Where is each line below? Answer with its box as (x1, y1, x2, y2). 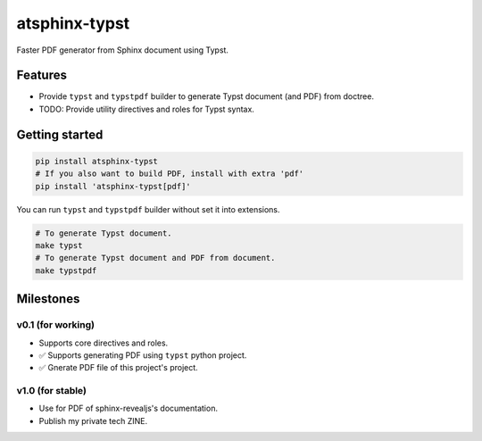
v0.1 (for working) (16, 319, 96, 331)
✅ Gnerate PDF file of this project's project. (38, 362, 198, 373)
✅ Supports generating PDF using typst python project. (38, 349, 247, 361)
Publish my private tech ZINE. (38, 415, 147, 426)
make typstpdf (35, 265, 97, 276)
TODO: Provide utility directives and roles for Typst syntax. (38, 104, 254, 114)
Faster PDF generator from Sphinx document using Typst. (16, 45, 229, 55)
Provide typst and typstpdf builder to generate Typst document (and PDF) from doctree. (38, 91, 375, 102)
